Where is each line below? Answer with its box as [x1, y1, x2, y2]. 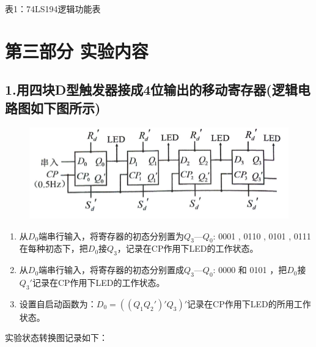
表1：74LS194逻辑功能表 [5, 2, 101, 15]
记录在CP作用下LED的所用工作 [187, 297, 311, 310]
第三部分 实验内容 [5, 38, 149, 63]
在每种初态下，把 [19, 242, 88, 255]
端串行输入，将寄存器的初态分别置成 [39, 263, 185, 276]
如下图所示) [30, 98, 101, 117]
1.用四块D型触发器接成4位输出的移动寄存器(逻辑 [5, 80, 298, 99]
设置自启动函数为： [19, 297, 97, 310]
